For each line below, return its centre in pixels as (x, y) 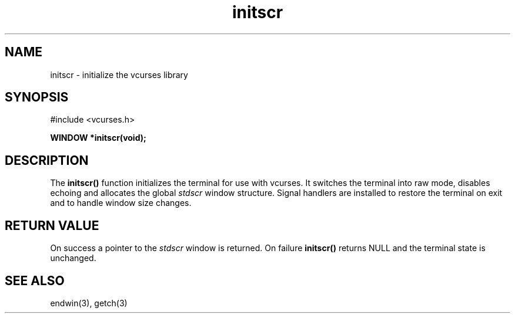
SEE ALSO (35, 280)
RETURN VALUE (52, 225)
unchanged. (73, 258)
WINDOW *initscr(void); (98, 138)
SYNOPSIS (37, 97)
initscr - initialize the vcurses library (119, 75)
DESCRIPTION (47, 160)
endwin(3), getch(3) (89, 303)
